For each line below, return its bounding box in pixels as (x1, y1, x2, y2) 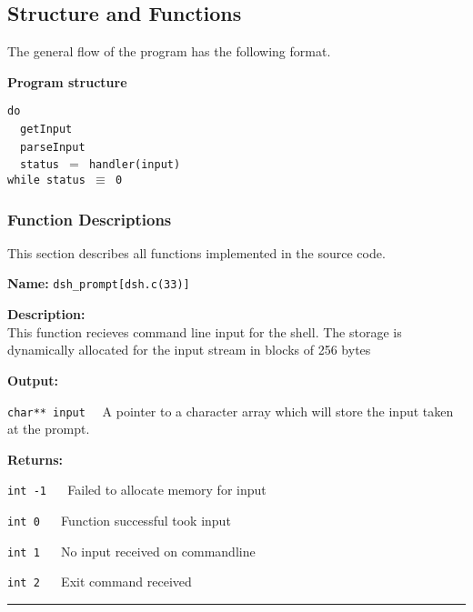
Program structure (7, 72, 127, 91)
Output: (7, 370, 58, 389)
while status (7, 174, 86, 187)
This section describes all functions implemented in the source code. (7, 243, 386, 262)
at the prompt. (7, 419, 90, 438)
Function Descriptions (7, 207, 172, 230)
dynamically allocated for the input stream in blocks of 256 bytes (7, 340, 371, 359)
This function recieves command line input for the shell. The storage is (7, 322, 402, 341)
